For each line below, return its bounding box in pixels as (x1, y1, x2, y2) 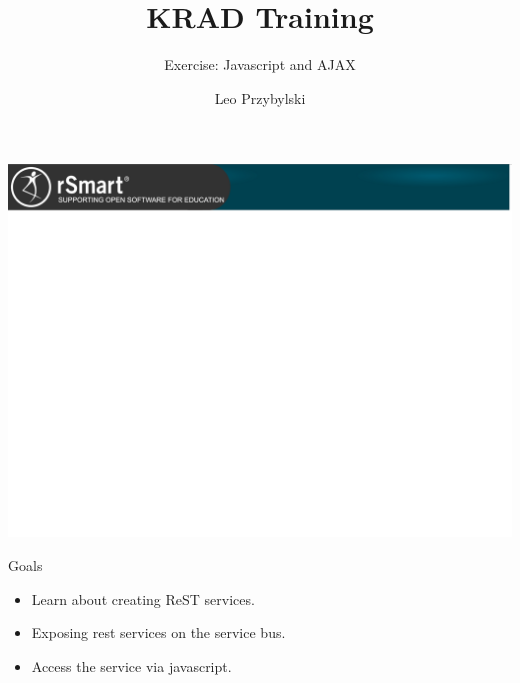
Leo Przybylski (214, 87, 306, 108)
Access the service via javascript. (31, 655, 232, 676)
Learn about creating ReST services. (31, 588, 255, 609)
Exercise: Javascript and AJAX (164, 54, 356, 75)
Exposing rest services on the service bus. (31, 622, 286, 643)
